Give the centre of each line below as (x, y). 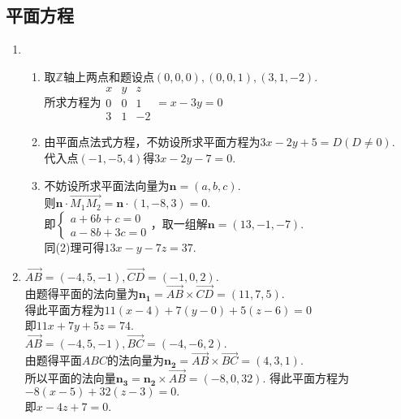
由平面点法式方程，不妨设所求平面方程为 (152, 142)
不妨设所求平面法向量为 (107, 185)
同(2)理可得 (74, 247)
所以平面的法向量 (70, 378)
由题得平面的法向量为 (82, 294)
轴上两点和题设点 (108, 76)
